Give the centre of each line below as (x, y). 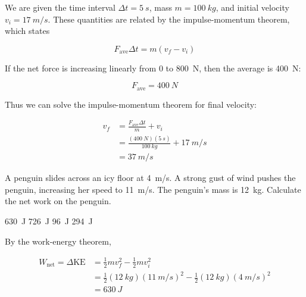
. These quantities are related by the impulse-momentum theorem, (169, 19)
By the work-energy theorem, (58, 241)
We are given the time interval (60, 7)
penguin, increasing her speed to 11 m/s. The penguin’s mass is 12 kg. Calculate (153, 189)
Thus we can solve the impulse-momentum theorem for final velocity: (131, 104)
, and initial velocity (252, 7)
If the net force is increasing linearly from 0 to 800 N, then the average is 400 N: (153, 68)
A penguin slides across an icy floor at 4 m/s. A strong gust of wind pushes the (150, 178)
